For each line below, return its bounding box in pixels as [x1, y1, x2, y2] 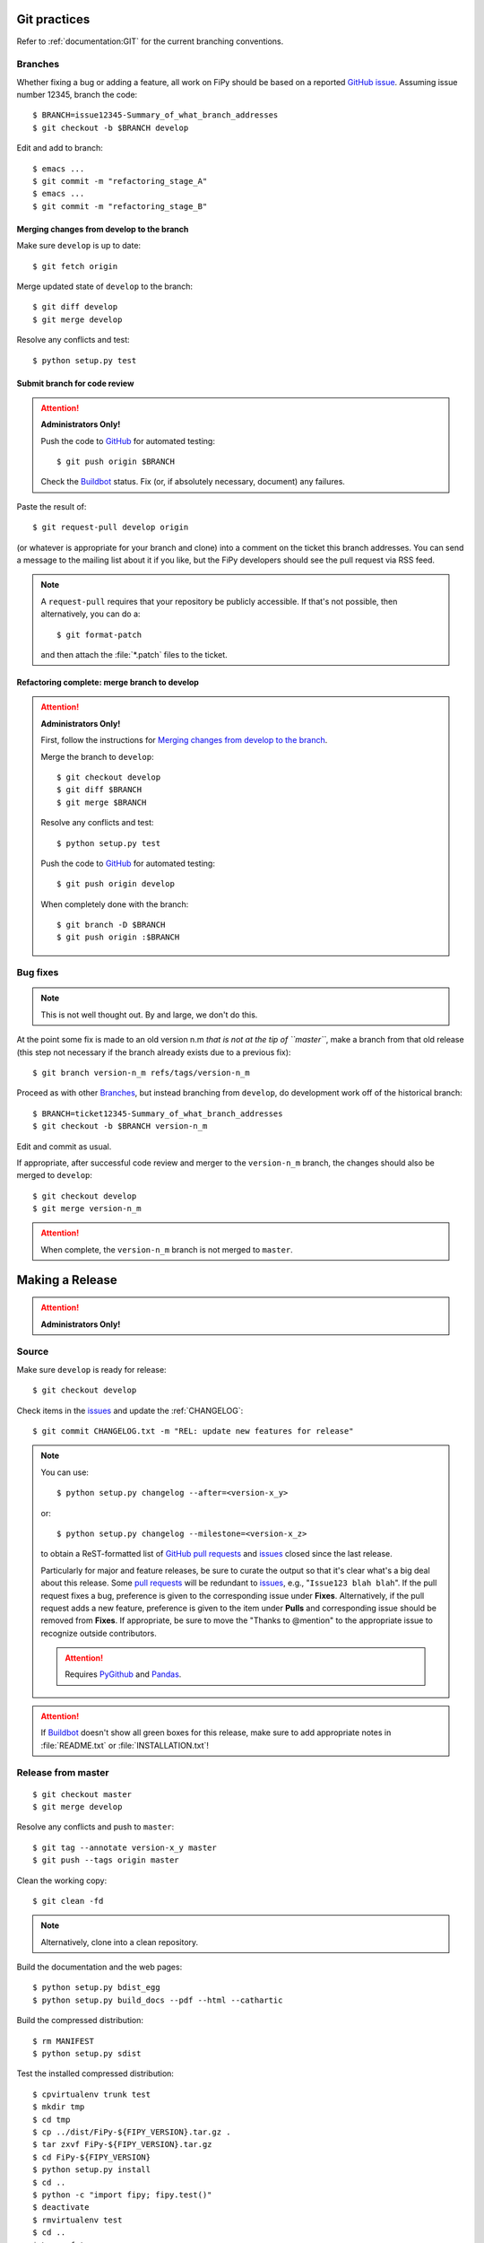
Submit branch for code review [16, 378, 134, 388]
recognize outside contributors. [40, 1628, 157, 1638]
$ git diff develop [32, 301, 118, 312]
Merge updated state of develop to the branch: [16, 281, 193, 292]
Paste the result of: [16, 501, 87, 511]
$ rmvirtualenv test [32, 2214, 123, 2225]
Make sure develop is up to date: [16, 240, 142, 251]
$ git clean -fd [32, 1896, 104, 1906]
